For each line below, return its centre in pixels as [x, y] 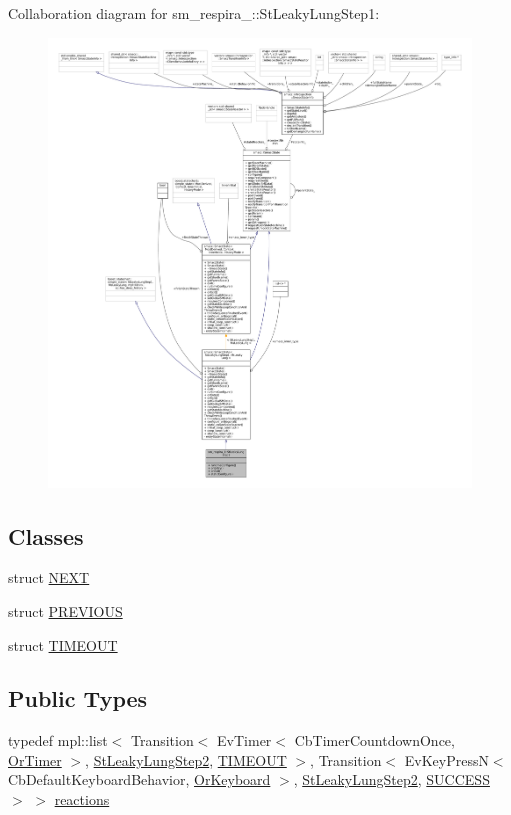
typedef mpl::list [58, 740]
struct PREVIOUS [65, 610]
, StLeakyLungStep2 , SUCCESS [391, 779]
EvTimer [244, 740]
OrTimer [35, 759]
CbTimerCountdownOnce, [374, 740]
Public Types [78, 698]
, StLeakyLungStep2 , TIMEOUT [186, 759]
